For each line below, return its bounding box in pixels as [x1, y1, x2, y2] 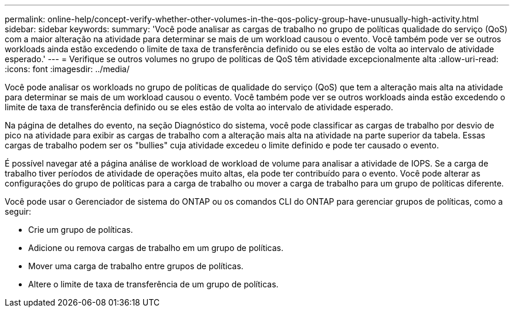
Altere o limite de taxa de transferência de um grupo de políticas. [28, 279, 279, 289]
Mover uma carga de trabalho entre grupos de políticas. [28, 261, 244, 271]
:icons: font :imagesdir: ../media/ [5, 64, 130, 74]
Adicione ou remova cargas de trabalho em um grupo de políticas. [28, 243, 284, 253]
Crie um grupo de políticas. [28, 225, 133, 235]
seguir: [5, 206, 32, 216]
